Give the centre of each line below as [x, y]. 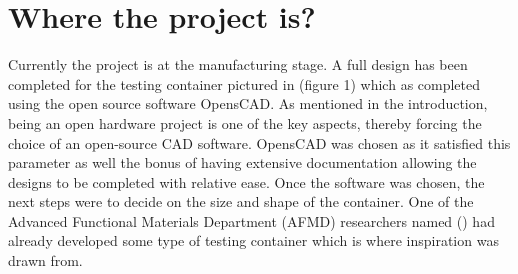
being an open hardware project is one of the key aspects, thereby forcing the [245, 122]
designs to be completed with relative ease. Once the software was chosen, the [246, 181]
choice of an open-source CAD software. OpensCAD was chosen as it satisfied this [259, 142]
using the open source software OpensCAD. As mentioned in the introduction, [248, 103]
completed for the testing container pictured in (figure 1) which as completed [244, 83]
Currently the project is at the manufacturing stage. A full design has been [238, 64]
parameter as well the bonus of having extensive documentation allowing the [242, 162]
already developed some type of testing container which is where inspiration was [253, 240]
